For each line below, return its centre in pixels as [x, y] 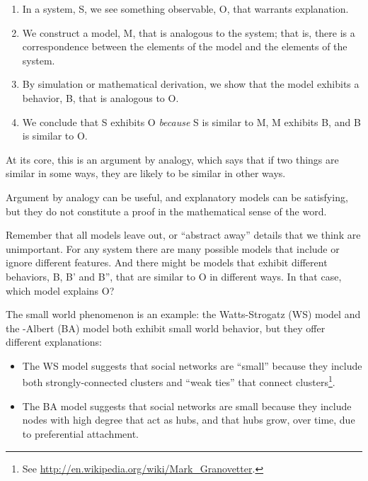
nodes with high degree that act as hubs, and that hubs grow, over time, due [189, 420]
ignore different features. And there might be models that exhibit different [167, 262]
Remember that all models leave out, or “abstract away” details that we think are [183, 235]
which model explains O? [60, 290]
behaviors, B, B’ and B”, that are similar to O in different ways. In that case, [174, 276]
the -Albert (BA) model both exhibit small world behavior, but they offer [166, 328]
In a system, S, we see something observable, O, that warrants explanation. [185, 9]
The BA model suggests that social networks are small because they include [187, 406]
